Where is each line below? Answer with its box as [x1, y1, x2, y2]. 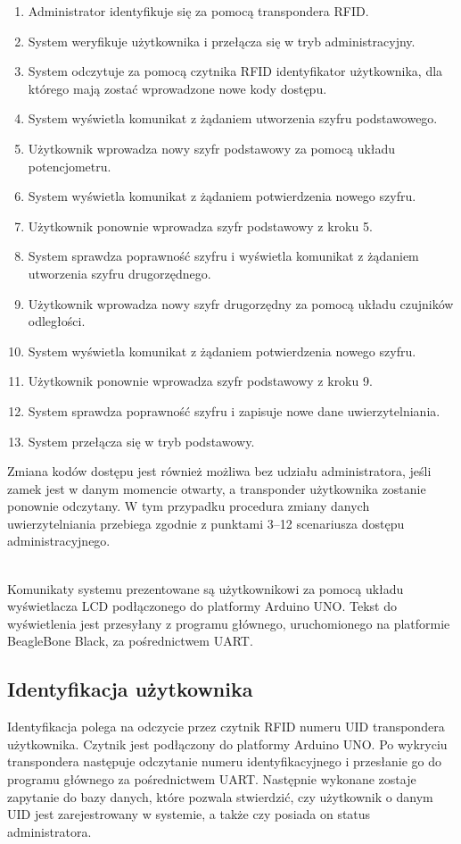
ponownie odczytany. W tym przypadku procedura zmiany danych [7, 497, 370, 515]
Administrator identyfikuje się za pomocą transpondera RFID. [28, 2, 369, 20]
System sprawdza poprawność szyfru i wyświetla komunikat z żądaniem [28, 247, 419, 265]
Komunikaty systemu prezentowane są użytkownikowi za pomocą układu [7, 579, 404, 597]
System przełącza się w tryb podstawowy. [28, 431, 255, 450]
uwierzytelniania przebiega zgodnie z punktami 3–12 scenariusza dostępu [7, 514, 405, 532]
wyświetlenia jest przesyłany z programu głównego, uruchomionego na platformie [7, 614, 450, 632]
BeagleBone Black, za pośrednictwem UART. [7, 631, 253, 650]
